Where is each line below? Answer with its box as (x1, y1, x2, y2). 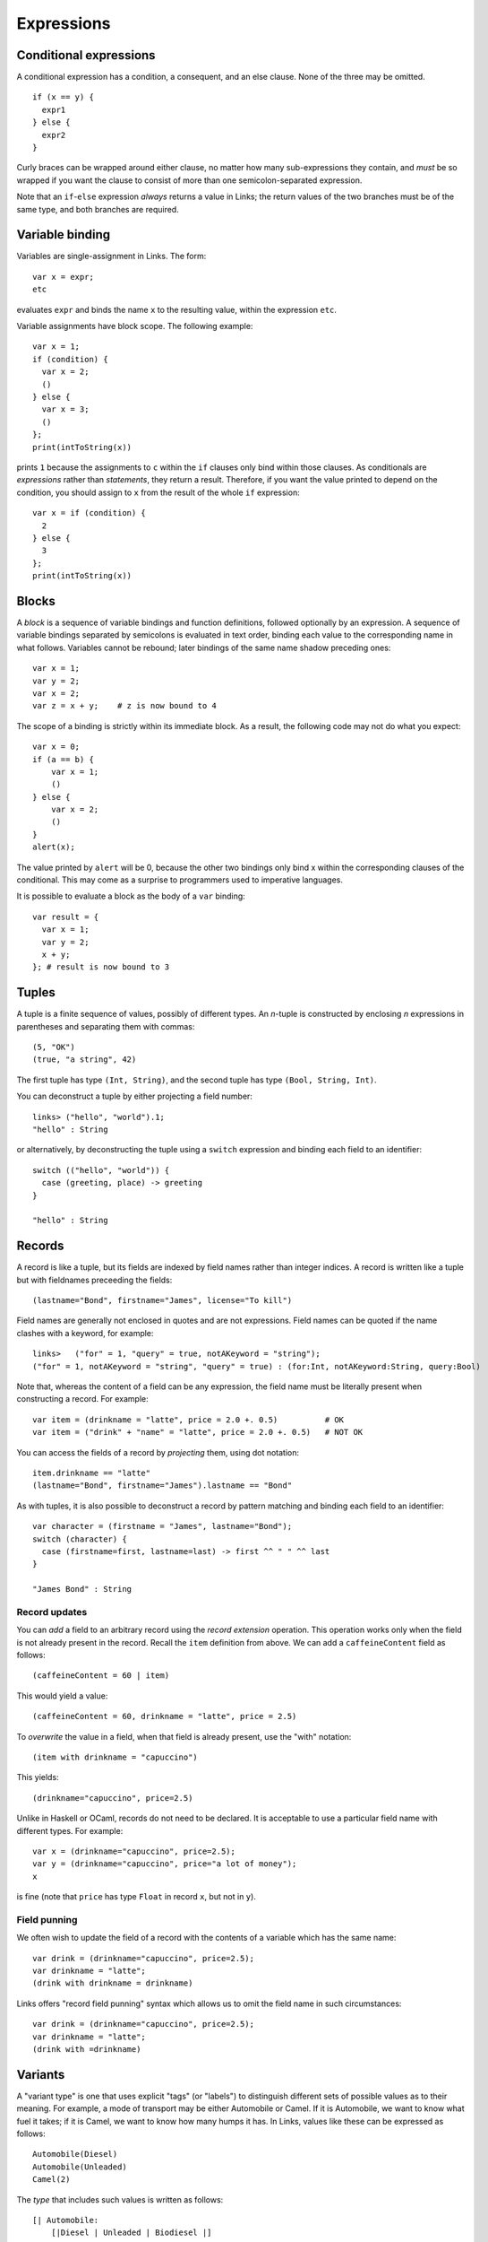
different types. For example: (16, 1825, 124, 1836)
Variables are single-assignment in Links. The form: (16, 251, 207, 262)
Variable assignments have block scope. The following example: (16, 321, 253, 332)
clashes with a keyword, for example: (16, 1327, 154, 1338)
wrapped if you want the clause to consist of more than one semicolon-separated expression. (16, 175, 363, 186)
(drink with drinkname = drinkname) (32, 1978, 193, 1988)
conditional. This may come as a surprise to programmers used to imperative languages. (16, 874, 344, 885)
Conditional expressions (16, 48, 156, 63)
